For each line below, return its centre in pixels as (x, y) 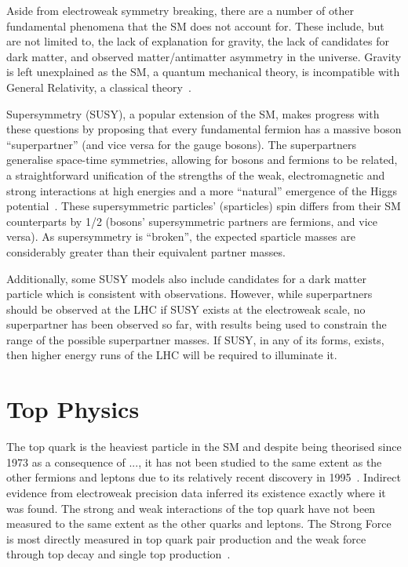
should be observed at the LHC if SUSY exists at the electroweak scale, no (186, 309)
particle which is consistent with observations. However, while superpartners (189, 294)
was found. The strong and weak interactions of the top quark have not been (191, 508)
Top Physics (73, 409)
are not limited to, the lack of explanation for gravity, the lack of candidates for (198, 41)
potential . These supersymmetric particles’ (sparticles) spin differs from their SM (204, 206)
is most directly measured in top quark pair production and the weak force (186, 538)
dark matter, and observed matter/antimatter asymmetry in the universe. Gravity (204, 56)
